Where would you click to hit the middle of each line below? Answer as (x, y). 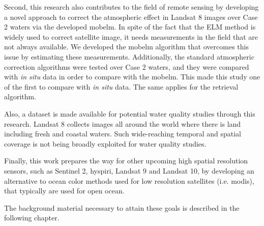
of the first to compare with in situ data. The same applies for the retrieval (121, 86)
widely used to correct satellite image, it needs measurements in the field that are (131, 36)
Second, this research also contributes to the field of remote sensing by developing (131, 7)
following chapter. (32, 218)
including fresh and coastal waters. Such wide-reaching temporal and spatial (123, 134)
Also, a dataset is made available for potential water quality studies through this (130, 113)
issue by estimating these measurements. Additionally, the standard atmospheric (129, 56)
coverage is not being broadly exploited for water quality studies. (105, 143)
